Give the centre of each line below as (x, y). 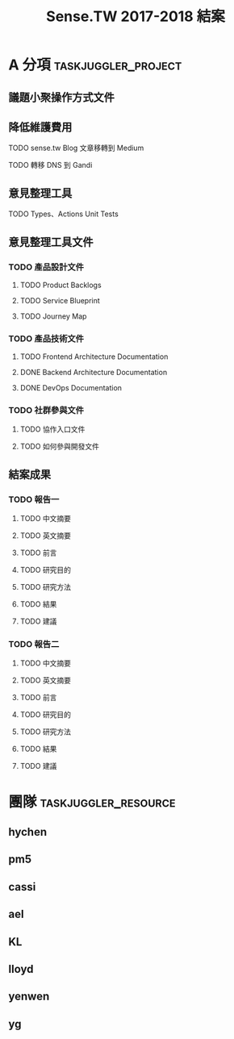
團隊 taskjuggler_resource (92, 801)
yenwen (29, 997)
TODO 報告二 (34, 645)
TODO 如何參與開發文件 (59, 446)
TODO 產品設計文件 (46, 267)
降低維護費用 (40, 127)
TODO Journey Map (53, 316)
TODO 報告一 (34, 499)
